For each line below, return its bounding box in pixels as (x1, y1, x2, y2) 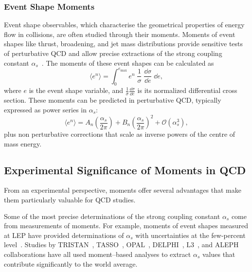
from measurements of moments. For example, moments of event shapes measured (4, 220, 249, 231)
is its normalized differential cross (137, 85, 237, 95)
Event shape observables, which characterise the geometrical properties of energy (4, 19, 245, 30)
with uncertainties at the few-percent (135, 230, 246, 240)
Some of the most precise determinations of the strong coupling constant (4, 211, 220, 221)
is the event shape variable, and (29, 85, 124, 95)
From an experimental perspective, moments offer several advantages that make (4, 185, 241, 195)
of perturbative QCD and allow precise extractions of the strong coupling (4, 48, 222, 58)
